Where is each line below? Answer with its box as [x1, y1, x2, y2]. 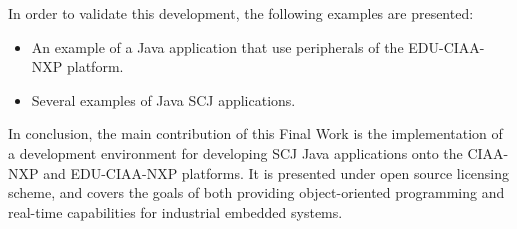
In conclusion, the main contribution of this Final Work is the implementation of [8, 123, 503, 144]
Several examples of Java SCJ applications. [31, 89, 296, 110]
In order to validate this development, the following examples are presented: [8, 3, 474, 23]
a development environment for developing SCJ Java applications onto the [8, 142, 463, 163]
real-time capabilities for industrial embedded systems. [8, 201, 343, 222]
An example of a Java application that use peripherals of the [31, 36, 404, 57]
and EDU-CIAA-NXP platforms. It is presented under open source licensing [43, 162, 510, 183]
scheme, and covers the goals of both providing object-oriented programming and [8, 182, 505, 203]
